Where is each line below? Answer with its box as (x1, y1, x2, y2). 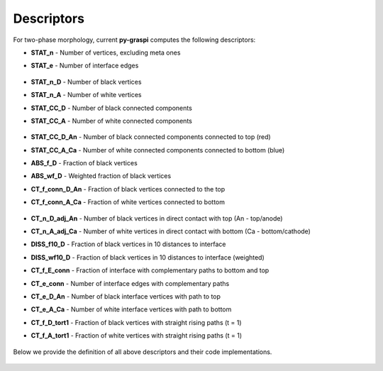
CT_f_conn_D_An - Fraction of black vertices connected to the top (30, 184, 226, 193)
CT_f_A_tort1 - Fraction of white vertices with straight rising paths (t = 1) (30, 331, 243, 340)
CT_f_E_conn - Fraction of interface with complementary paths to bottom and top (30, 266, 270, 275)
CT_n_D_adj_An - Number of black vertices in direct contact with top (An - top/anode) (30, 214, 283, 223)
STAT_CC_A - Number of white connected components (30, 116, 193, 125)
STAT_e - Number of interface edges (30, 61, 139, 70)
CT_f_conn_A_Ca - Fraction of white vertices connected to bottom (30, 198, 225, 206)
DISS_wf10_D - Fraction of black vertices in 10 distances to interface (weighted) (30, 253, 265, 262)
